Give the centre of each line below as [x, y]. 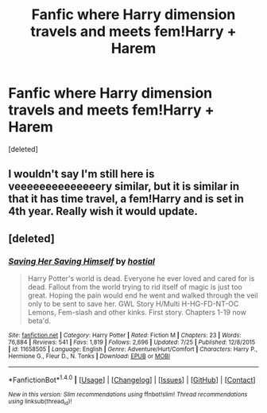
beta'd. [39, 321]
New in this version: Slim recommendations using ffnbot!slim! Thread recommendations [128, 394]
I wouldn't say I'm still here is [81, 174]
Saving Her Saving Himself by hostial [81, 261]
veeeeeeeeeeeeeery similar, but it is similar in [124, 187]
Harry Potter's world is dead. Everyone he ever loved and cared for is [141, 279]
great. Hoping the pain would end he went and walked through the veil [143, 295]
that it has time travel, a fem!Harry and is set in [126, 199]
